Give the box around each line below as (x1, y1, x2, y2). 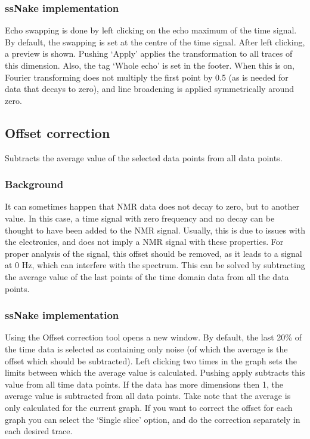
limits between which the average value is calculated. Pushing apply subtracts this (5, 366, 305, 379)
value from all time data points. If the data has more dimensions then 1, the (5, 377, 284, 390)
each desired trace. (5, 425, 73, 437)
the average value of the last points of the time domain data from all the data (5, 270, 289, 283)
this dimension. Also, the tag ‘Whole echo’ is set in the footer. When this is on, (5, 59, 294, 71)
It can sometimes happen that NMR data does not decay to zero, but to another (5, 200, 299, 213)
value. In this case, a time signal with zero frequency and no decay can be (5, 211, 275, 224)
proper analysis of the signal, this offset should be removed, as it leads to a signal (5, 247, 302, 259)
